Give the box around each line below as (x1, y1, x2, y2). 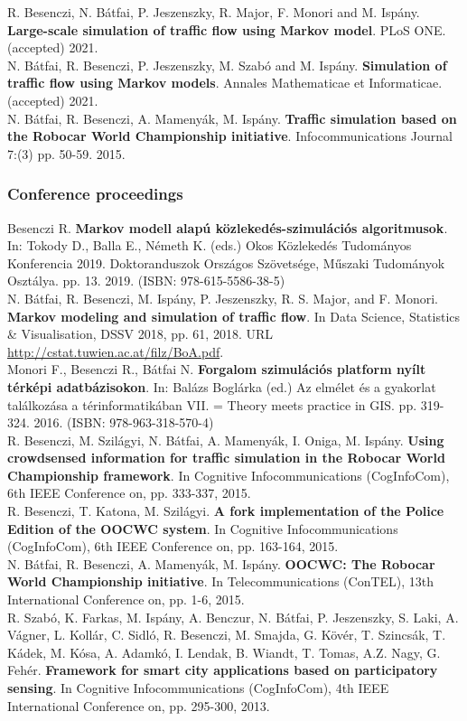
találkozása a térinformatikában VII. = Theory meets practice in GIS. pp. (7, 395, 417, 414)
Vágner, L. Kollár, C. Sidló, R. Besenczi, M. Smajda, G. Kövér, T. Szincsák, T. (7, 625, 446, 644)
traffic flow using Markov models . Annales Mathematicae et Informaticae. (7, 73, 443, 92)
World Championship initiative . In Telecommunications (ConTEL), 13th (7, 572, 434, 591)
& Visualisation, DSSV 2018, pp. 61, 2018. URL (7, 324, 273, 343)
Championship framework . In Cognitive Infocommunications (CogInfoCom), (7, 465, 450, 484)
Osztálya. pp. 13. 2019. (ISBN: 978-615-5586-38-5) (7, 271, 285, 290)
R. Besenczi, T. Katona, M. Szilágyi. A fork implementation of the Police (7, 501, 444, 520)
